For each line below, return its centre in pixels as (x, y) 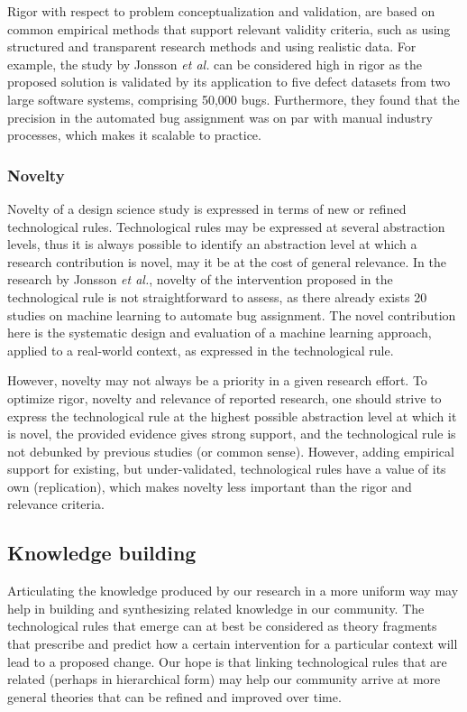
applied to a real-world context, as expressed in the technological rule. (201, 350)
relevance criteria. (56, 504)
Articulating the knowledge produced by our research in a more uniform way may (233, 591)
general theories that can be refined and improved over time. (174, 696)
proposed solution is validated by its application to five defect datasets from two (229, 82)
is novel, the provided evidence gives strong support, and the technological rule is (232, 434)
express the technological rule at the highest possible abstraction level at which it (232, 416)
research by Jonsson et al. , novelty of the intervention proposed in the (200, 279)
